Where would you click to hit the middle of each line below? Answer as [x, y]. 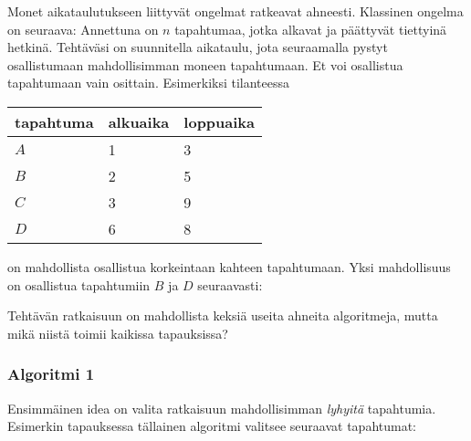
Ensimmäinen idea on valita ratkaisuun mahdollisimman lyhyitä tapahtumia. [222, 408]
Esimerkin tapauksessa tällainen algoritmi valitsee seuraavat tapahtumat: [212, 426]
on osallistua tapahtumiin [79, 284]
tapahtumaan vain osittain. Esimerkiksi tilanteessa [149, 83]
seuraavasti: [230, 284]
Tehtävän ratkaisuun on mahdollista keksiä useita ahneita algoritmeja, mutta [223, 315]
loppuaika [220, 121]
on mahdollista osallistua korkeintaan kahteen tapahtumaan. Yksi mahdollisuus [229, 266]
